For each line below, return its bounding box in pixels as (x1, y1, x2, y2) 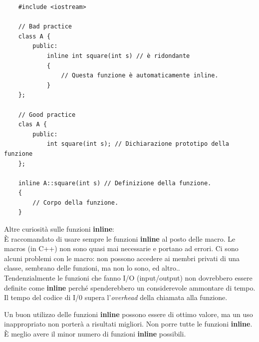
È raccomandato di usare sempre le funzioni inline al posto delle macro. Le (4, 233, 236, 244)
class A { (18, 32, 51, 40)
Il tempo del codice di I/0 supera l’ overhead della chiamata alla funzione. (4, 292, 228, 303)
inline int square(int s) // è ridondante (46, 52, 190, 59)
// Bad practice (18, 23, 72, 30)
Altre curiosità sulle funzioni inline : (4, 224, 114, 234)
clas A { (18, 121, 47, 128)
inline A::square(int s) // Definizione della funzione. (18, 179, 212, 187)
